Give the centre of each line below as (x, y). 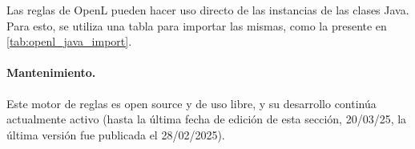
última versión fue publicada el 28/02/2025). (116, 134)
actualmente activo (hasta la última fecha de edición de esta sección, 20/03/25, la (207, 119)
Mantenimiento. (51, 72)
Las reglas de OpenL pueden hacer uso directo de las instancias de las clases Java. (208, 10)
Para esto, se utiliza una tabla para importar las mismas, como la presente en (197, 25)
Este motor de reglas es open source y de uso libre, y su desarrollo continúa (191, 103)
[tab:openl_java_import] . (69, 41)
